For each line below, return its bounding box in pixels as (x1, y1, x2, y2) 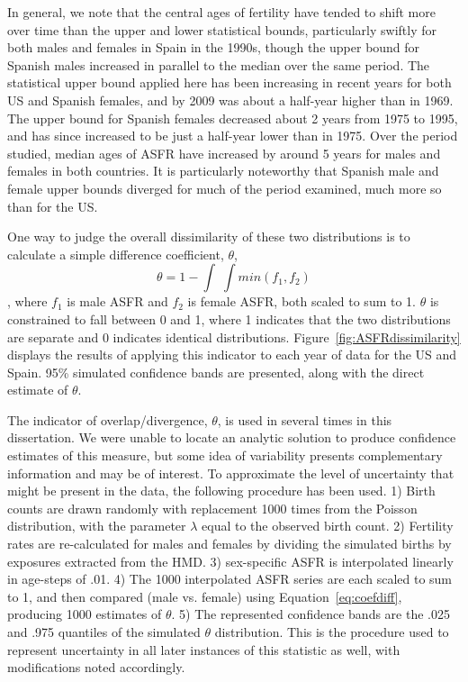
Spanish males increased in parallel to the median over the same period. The (7, 55, 430, 74)
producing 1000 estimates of (7, 605, 162, 623)
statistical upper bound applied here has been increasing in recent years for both (7, 73, 452, 92)
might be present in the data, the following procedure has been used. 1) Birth (7, 481, 436, 500)
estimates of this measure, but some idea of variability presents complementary (7, 446, 443, 465)
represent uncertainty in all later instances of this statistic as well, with (7, 640, 400, 659)
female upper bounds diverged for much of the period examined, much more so (7, 178, 442, 197)
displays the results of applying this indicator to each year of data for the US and (7, 345, 457, 364)
